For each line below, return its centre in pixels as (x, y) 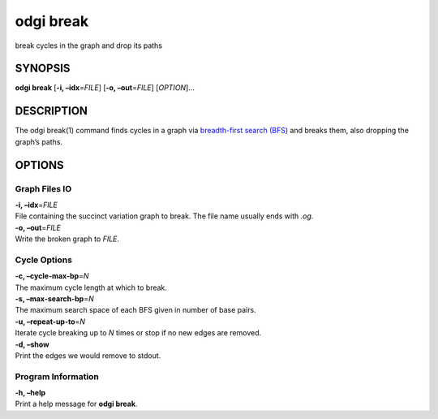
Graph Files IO (43, 188)
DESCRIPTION (52, 111)
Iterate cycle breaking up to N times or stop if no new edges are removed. (138, 333)
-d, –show (32, 344)
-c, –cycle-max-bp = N (52, 276)
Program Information (57, 376)
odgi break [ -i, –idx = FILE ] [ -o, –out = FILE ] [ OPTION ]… (105, 88)
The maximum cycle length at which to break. (91, 287)
